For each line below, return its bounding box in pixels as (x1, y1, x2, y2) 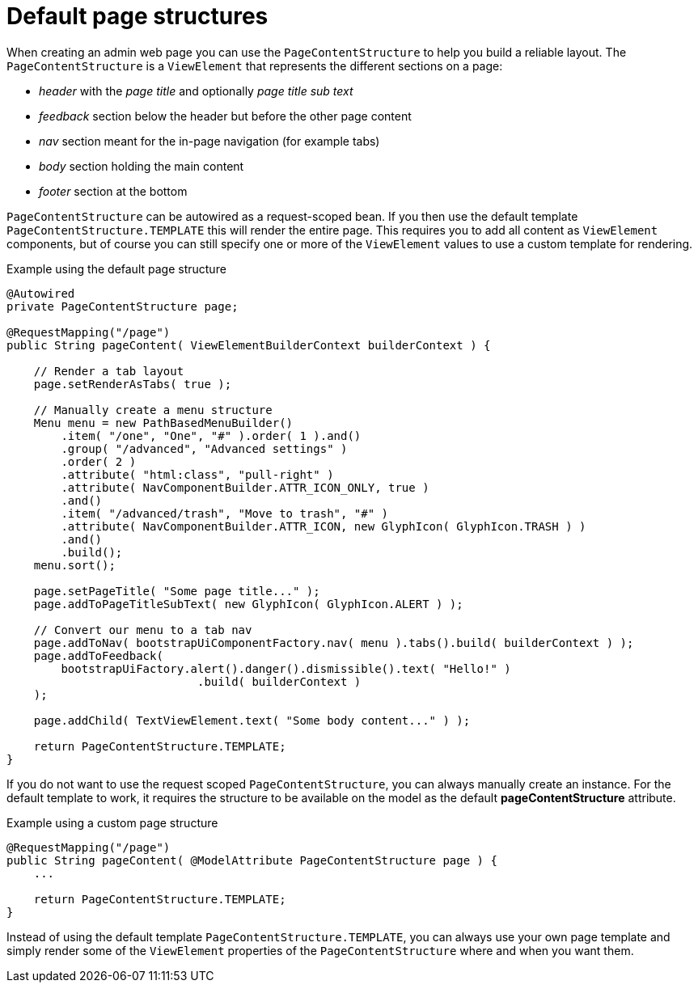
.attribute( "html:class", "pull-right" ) (61, 467, 334, 481)
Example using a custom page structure (6, 815, 218, 830)
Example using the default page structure (6, 261, 226, 276)
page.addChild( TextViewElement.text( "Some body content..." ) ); (33, 713, 471, 727)
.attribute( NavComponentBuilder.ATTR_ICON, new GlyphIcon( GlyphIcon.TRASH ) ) (61, 519, 586, 533)
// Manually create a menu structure (33, 403, 273, 416)
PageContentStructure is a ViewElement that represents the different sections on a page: (6, 58, 503, 73)
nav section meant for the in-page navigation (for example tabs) (39, 133, 380, 148)
